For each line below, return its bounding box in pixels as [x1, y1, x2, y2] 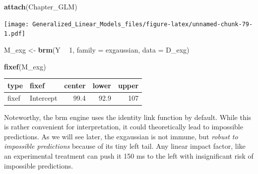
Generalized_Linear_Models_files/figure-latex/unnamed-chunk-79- [32, 20, 253, 28]
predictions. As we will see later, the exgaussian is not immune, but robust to [4, 131, 238, 141]
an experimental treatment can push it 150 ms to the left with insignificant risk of [4, 150, 254, 161]
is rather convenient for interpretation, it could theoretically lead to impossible [4, 121, 243, 132]
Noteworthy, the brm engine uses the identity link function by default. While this [4, 112, 252, 122]
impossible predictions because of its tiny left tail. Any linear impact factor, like [4, 141, 246, 151]
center [64, 80, 86, 90]
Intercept [30, 93, 58, 103]
